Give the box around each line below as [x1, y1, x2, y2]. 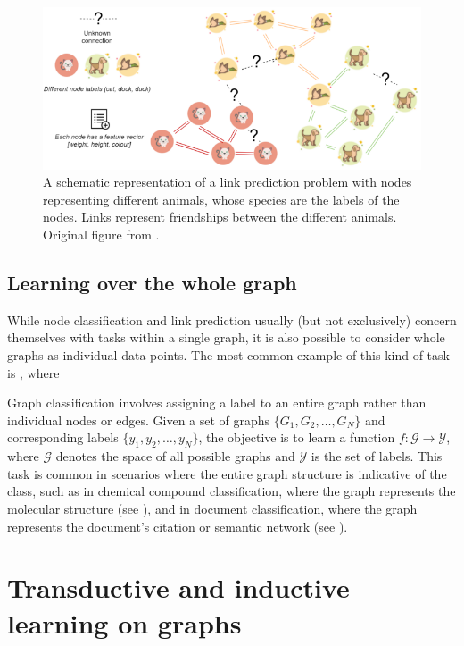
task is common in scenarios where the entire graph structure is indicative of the [7, 464, 447, 482]
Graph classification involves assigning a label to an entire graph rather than [7, 393, 427, 412]
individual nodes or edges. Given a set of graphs [7, 410, 270, 429]
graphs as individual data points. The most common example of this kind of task [7, 346, 450, 365]
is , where [7, 363, 60, 382]
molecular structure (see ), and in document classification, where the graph [7, 499, 418, 518]
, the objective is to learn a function [198, 428, 395, 447]
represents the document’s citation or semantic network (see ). [7, 516, 348, 535]
